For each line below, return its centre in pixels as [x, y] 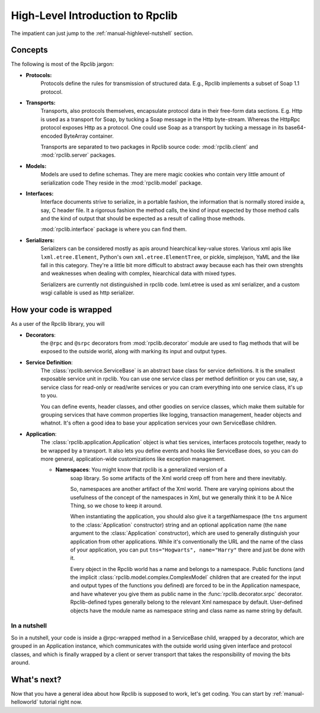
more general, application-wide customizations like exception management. [133, 459]
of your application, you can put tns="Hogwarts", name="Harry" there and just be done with [188, 550]
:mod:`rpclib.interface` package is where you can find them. [114, 229]
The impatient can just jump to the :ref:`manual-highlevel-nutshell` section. [102, 33]
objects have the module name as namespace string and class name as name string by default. [186, 610]
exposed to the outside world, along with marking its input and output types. [134, 351]
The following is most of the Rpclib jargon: [63, 64]
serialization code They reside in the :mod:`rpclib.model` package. [121, 183]
